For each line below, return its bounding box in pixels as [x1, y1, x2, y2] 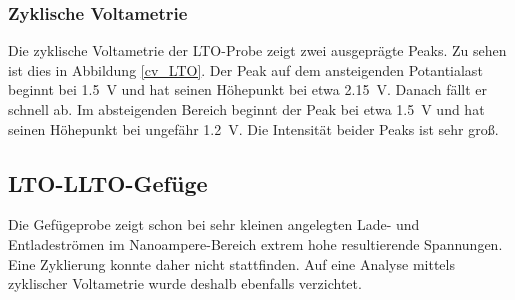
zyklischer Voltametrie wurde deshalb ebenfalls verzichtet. [8, 273, 362, 294]
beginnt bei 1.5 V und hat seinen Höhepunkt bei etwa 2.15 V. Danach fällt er [8, 79, 488, 100]
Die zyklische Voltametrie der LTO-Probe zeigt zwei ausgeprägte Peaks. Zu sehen [8, 40, 507, 61]
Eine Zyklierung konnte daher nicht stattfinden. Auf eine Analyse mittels [8, 253, 455, 274]
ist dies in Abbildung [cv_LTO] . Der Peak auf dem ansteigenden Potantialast [8, 59, 483, 80]
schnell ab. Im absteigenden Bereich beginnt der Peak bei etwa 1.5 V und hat [8, 99, 485, 119]
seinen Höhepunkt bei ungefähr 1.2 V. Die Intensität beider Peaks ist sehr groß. [8, 118, 499, 139]
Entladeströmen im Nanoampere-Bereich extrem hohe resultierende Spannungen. [8, 233, 503, 254]
